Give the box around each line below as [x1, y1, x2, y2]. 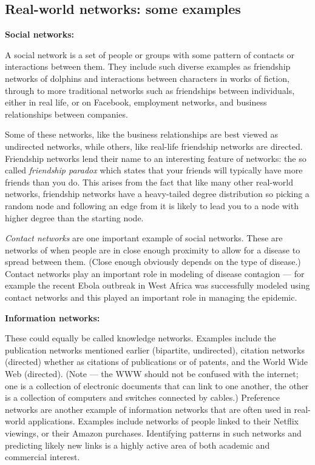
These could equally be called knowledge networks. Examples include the [5, 332, 276, 344]
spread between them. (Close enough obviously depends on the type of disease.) [5, 255, 301, 268]
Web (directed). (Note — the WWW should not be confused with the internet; [5, 367, 299, 380]
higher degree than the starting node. [5, 211, 144, 224]
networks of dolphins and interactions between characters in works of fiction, [5, 72, 290, 84]
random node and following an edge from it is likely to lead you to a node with [5, 199, 299, 212]
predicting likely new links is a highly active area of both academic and [5, 438, 270, 451]
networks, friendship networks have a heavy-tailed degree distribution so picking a [5, 187, 310, 200]
